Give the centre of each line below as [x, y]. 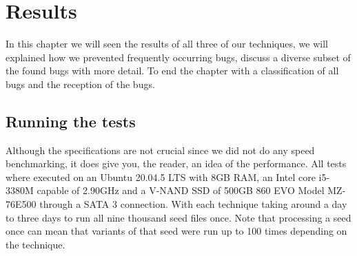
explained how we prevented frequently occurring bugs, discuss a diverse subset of [178, 57]
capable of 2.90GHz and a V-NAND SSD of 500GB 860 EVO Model [181, 190]
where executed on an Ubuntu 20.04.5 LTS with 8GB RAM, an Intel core [161, 177]
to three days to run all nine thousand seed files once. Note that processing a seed [178, 217]
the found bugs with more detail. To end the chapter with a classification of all [172, 71]
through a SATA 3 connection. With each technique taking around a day [193, 204]
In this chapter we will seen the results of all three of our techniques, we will [167, 44]
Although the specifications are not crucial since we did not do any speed [160, 150]
